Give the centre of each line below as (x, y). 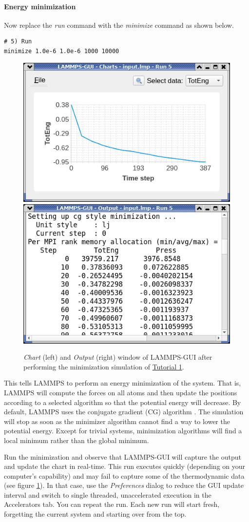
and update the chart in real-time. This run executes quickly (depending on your (125, 466)
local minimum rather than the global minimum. (77, 440)
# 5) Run (18, 42)
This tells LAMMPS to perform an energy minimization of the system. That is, (123, 383)
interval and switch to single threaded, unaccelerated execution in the (108, 494)
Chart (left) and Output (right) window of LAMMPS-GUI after (118, 357)
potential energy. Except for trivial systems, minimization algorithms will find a (123, 431)
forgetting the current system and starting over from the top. (95, 514)
